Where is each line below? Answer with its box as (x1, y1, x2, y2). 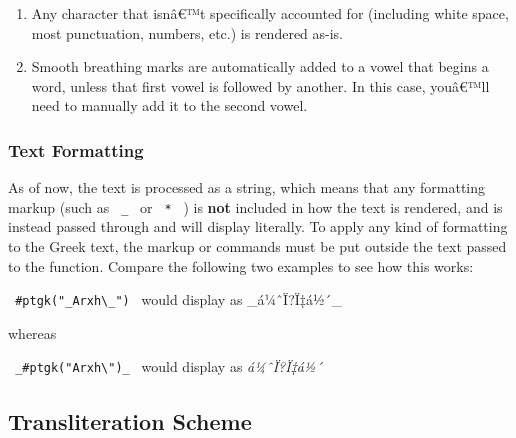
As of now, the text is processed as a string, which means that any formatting (8, 177, 486, 198)
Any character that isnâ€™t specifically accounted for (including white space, (31, 3, 509, 23)
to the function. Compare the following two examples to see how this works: (8, 255, 474, 276)
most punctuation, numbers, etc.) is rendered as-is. (31, 22, 344, 43)
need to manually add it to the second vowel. (31, 95, 308, 116)
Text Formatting (8, 137, 144, 162)
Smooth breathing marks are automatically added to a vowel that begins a (31, 56, 489, 77)
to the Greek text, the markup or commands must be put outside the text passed (8, 236, 507, 257)
